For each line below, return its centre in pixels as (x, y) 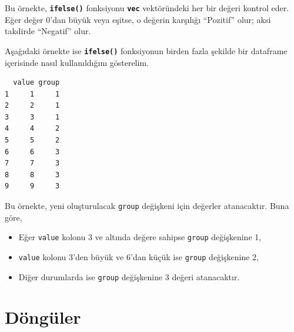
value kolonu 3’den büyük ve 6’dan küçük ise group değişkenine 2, (138, 256)
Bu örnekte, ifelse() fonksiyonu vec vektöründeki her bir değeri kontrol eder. (147, 8)
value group (36, 83)
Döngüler (43, 317)
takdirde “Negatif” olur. (48, 31)
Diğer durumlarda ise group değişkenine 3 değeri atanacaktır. (129, 276)
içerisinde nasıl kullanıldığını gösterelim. (77, 62)
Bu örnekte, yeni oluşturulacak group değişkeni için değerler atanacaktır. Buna (147, 206)
